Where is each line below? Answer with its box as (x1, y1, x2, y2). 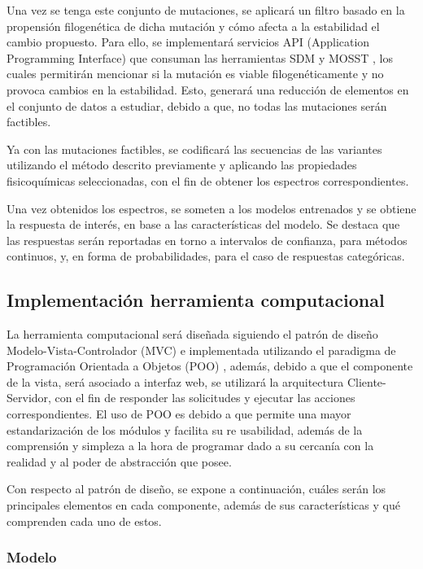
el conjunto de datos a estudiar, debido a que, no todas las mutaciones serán (7, 97, 387, 114)
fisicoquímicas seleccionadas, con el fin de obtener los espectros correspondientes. (7, 172, 409, 189)
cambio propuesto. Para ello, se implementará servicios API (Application (7, 33, 370, 50)
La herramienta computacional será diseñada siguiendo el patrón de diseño (7, 326, 378, 343)
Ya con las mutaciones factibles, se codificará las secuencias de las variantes (7, 140, 382, 157)
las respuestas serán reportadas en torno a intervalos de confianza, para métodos (7, 231, 408, 248)
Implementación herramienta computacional (7, 287, 385, 313)
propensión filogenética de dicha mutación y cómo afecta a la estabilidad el (7, 17, 380, 34)
